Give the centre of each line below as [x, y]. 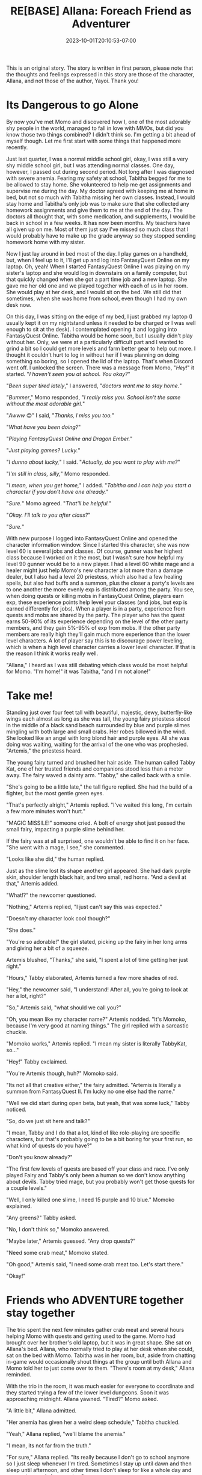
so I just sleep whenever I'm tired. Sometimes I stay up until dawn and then [99, 1464]
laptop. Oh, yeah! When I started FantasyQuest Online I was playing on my [98, 266]
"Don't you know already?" [40, 1157]
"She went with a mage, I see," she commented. [66, 847]
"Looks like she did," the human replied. [56, 859]
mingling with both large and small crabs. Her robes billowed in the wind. [96, 731]
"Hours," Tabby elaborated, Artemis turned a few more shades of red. [92, 978]
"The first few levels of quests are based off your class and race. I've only [98, 1169]
